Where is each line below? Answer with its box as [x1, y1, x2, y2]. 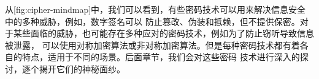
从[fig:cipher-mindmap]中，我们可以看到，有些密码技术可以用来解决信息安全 [5, 3, 306, 15]
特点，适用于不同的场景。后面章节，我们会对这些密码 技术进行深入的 [21, 50, 300, 63]
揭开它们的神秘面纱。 [39, 62, 125, 75]
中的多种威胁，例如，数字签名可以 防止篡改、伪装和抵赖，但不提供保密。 [5, 15, 300, 27]
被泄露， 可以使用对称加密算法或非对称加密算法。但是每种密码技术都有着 [5, 38, 300, 51]
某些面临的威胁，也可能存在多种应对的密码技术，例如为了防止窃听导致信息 [13, 27, 314, 39]
